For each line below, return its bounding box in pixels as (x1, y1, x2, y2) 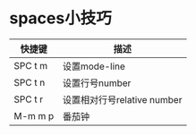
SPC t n (13, 76, 46, 89)
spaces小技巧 (9, 8, 112, 29)
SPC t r (13, 93, 44, 105)
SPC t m (13, 59, 48, 72)
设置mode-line (62, 60, 125, 72)
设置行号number (62, 77, 132, 89)
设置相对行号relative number (62, 93, 183, 105)
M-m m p (13, 109, 55, 122)
